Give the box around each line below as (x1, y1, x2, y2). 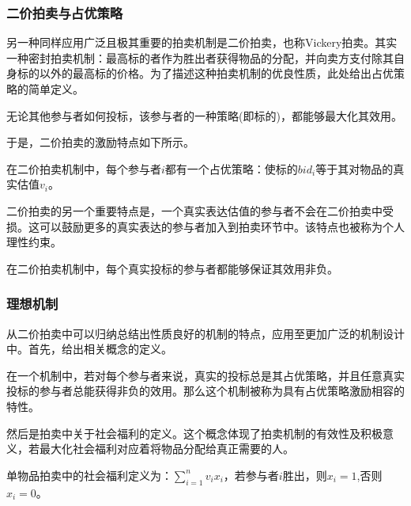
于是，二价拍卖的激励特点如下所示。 (6, 134, 194, 150)
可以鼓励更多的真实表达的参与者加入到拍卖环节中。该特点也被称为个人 (39, 218, 405, 234)
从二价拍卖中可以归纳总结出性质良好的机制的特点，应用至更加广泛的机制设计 (6, 325, 405, 341)
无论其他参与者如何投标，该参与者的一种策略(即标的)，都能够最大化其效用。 (6, 107, 402, 124)
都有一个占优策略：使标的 (164, 160, 298, 177)
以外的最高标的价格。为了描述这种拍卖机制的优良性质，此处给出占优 (39, 65, 394, 82)
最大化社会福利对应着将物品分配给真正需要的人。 (39, 440, 294, 457)
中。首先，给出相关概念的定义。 (6, 341, 172, 357)
